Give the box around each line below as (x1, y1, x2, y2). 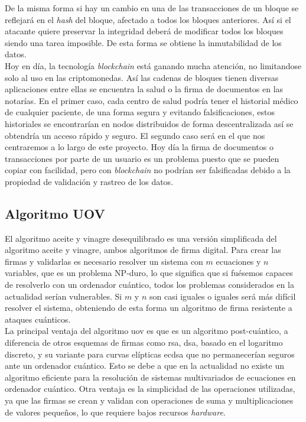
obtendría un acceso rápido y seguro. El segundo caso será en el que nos (5, 129, 265, 141)
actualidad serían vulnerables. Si (5, 290, 122, 302)
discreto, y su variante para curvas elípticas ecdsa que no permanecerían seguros (5, 348, 295, 360)
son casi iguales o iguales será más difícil (149, 290, 296, 302)
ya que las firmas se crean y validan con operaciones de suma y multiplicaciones (5, 394, 294, 407)
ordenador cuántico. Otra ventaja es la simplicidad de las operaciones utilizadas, (5, 382, 295, 395)
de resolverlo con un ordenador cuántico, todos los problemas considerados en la (5, 278, 294, 291)
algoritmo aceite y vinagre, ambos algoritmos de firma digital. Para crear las (5, 244, 281, 256)
